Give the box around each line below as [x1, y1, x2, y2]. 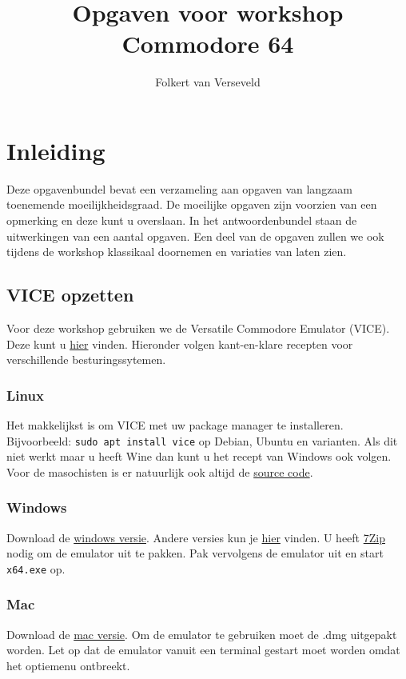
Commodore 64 [121, 27, 294, 60]
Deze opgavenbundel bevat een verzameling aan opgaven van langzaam [6, 180, 353, 197]
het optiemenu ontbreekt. [6, 657, 130, 673]
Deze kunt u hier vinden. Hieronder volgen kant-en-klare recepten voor [6, 335, 353, 352]
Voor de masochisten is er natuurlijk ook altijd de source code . [6, 463, 313, 480]
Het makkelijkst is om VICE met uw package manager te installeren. [6, 417, 344, 433]
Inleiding [6, 134, 105, 166]
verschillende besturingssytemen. [6, 351, 166, 368]
